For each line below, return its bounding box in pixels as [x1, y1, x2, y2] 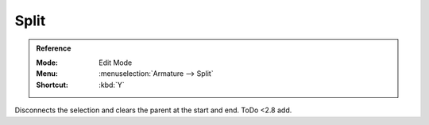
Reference [36, 44, 71, 53]
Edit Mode [99, 58, 133, 67]
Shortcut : [36, 80, 69, 89]
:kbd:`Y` [99, 80, 125, 89]
